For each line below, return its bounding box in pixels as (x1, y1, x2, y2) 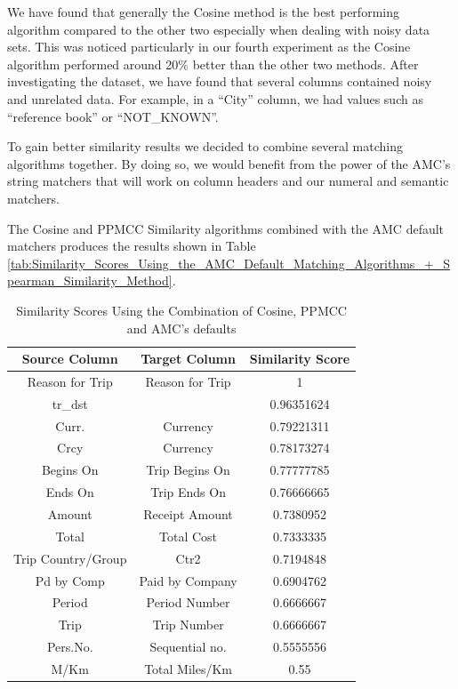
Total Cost (159, 526, 218, 545)
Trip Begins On (146, 461, 230, 479)
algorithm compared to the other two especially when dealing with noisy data (7, 20, 430, 38)
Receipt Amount (143, 505, 233, 523)
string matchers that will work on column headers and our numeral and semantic (7, 172, 449, 190)
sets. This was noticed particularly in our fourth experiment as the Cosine (7, 37, 411, 56)
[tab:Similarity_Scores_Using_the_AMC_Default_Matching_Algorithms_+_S (7, 253, 451, 272)
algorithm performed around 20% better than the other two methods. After (7, 54, 419, 73)
